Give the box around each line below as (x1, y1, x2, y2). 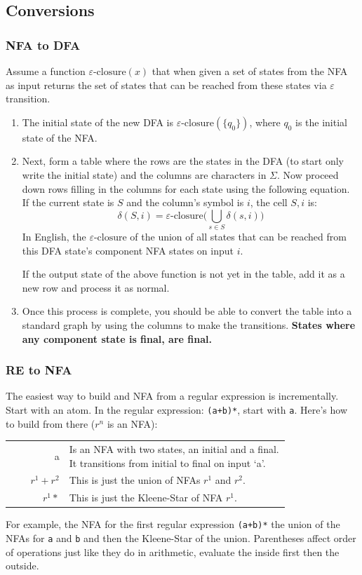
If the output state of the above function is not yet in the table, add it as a (22, 266, 345, 281)
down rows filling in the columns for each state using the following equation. (22, 181, 350, 196)
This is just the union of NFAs (69, 473, 201, 487)
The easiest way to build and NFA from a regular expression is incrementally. (6, 388, 339, 403)
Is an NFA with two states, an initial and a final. (69, 442, 279, 456)
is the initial (295, 114, 347, 129)
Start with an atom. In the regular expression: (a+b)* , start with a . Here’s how (6, 402, 348, 417)
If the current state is (22, 195, 114, 210)
